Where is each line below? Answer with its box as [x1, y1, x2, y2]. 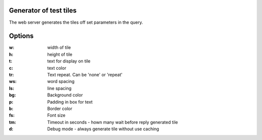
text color [47, 65, 66, 71]
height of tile [47, 51, 73, 57]
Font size [47, 112, 65, 118]
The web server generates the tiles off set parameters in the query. [9, 19, 143, 25]
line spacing [47, 85, 72, 91]
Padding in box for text [47, 99, 93, 105]
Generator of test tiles [9, 6, 77, 15]
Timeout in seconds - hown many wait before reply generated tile [47, 119, 178, 125]
